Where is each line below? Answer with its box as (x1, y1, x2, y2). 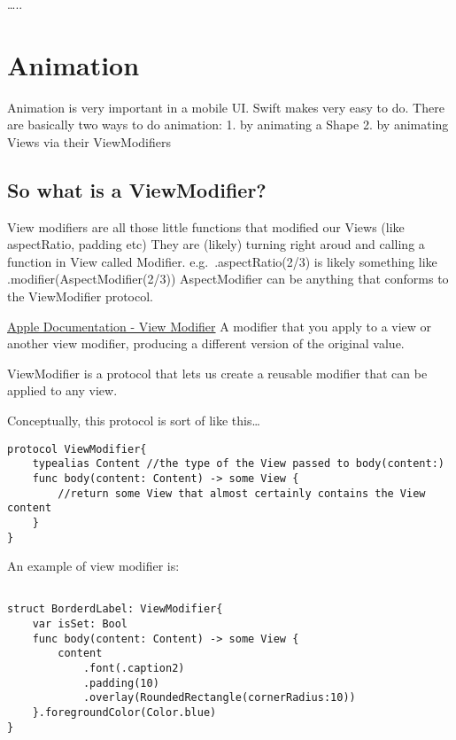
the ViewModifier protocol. (7, 287, 153, 306)
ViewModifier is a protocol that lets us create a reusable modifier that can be (7, 363, 428, 382)
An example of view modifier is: (7, 557, 180, 575)
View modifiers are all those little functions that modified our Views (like (7, 217, 405, 236)
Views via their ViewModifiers (7, 132, 171, 151)
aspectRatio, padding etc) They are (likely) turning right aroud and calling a (7, 235, 425, 253)
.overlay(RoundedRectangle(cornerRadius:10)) (82, 691, 356, 705)
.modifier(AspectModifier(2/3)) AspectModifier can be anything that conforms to (7, 269, 449, 288)
